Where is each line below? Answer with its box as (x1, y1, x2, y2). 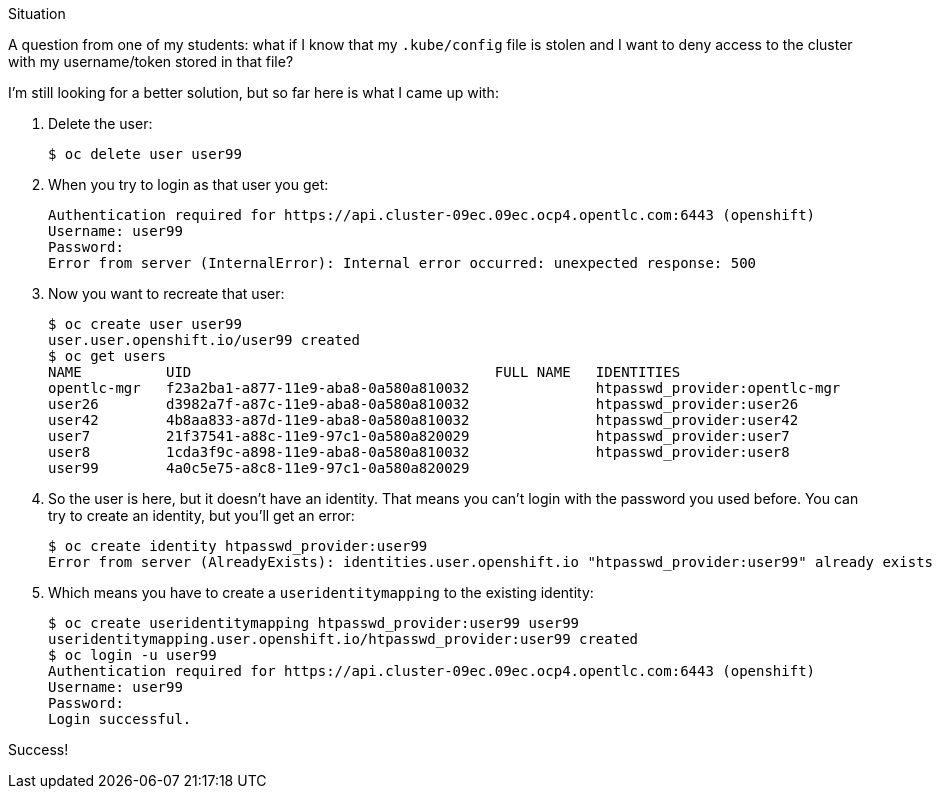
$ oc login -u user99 (48, 647, 217, 663)
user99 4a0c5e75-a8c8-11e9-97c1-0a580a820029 (48, 460, 470, 476)
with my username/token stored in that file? (8, 53, 294, 70)
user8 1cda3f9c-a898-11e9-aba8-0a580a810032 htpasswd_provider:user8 (48, 444, 790, 460)
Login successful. (48, 711, 192, 727)
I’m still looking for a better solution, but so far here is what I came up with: (8, 84, 499, 101)
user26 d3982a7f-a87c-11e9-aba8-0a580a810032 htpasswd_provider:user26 (48, 396, 799, 412)
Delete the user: (48, 115, 153, 132)
